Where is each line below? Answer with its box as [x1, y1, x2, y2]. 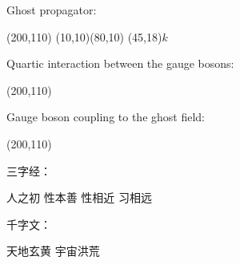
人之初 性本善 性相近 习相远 [6, 189, 152, 206]
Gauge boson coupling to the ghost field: [6, 108, 205, 125]
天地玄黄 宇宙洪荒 [6, 242, 100, 259]
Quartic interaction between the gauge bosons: [6, 55, 234, 72]
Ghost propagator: [6, 2, 97, 18]
